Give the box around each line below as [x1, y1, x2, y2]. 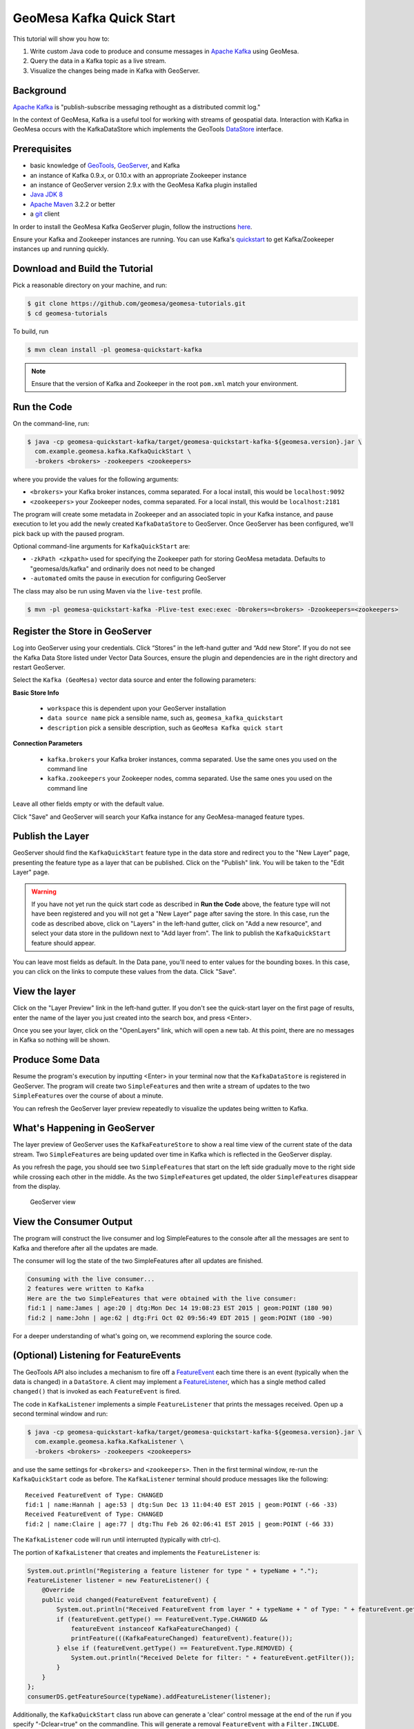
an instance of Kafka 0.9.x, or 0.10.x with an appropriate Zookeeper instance [30, 171, 247, 179]
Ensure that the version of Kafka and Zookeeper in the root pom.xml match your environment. [31, 380, 299, 388]
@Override [41, 1586, 75, 1594]
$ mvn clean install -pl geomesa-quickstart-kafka [27, 346, 203, 353]
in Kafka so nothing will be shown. [12, 1036, 110, 1044]
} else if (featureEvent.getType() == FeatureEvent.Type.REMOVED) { [56, 1644, 293, 1652]
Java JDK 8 [30, 190, 63, 198]
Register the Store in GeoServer [12, 626, 152, 638]
